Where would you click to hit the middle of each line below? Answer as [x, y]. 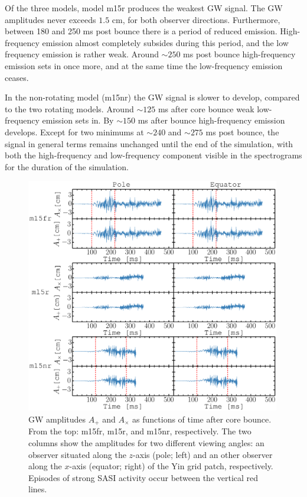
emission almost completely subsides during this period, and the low [165, 42]
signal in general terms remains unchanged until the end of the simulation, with [149, 143]
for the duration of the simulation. [67, 166]
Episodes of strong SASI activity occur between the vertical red [143, 477]
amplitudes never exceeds [50, 19]
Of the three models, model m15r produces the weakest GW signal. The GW [144, 8]
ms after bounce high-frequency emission [211, 120]
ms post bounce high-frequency [239, 54]
